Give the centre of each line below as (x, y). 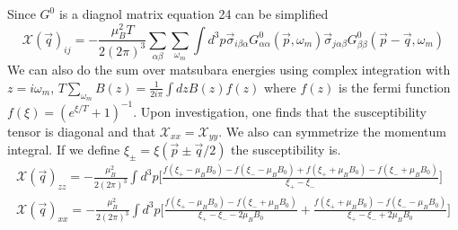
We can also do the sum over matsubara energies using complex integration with (229, 70)
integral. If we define (64, 149)
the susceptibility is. (286, 149)
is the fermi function (394, 87)
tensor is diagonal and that (82, 131)
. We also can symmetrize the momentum (332, 131)
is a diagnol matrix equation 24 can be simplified (194, 13)
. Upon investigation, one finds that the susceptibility (280, 111)
